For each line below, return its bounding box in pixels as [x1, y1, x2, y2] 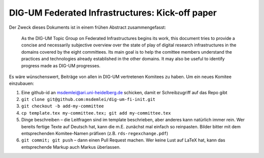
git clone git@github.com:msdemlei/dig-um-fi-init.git [21, 97, 156, 102]
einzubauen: [9, 80, 34, 86]
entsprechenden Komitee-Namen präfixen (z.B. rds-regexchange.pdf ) [21, 131, 169, 137]
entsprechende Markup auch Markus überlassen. [21, 144, 121, 150]
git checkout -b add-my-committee [21, 103, 104, 109]
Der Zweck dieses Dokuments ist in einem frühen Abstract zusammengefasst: [9, 24, 166, 30]
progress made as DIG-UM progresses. [21, 62, 101, 68]
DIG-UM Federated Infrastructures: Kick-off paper [9, 7, 217, 18]
